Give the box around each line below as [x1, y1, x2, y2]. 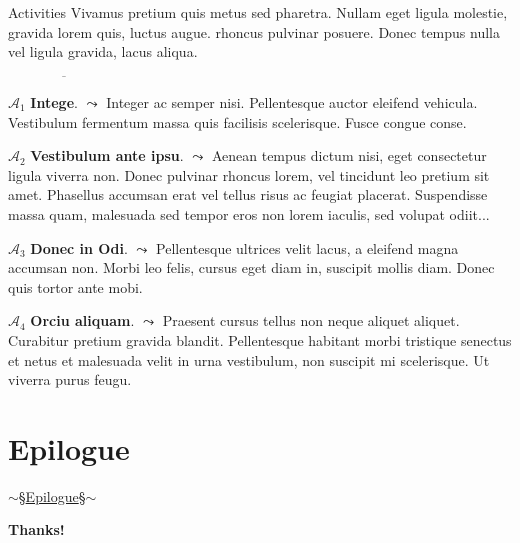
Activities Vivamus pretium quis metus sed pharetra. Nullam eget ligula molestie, [8, 2, 508, 22]
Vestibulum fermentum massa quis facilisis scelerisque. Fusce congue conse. [8, 111, 467, 132]
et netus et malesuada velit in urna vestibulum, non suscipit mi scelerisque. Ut [8, 349, 490, 370]
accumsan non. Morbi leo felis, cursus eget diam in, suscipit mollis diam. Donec [8, 257, 495, 278]
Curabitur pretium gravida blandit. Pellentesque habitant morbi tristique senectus [8, 329, 512, 350]
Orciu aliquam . [30, 310, 135, 331]
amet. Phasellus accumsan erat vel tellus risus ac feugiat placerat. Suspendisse [8, 184, 488, 205]
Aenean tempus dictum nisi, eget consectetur [211, 145, 487, 166]
